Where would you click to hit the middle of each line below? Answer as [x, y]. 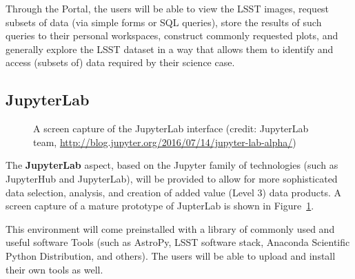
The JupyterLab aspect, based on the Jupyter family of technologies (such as [172, 165]
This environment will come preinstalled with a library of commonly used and [170, 228]
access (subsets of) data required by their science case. [120, 62]
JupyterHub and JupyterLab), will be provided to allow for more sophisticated [172, 178]
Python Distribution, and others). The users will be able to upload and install [171, 255]
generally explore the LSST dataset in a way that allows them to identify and [170, 49]
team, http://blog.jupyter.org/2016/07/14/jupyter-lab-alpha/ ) [165, 142]
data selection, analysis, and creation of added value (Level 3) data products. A [174, 192]
